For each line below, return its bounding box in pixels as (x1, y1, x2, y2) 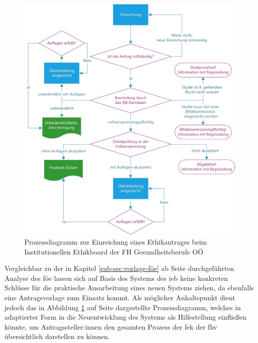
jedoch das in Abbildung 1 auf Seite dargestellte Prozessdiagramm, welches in (4, 302, 241, 312)
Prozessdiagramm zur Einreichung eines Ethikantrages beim (24, 236, 207, 247)
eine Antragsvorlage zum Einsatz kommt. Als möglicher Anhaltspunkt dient (4, 292, 236, 302)
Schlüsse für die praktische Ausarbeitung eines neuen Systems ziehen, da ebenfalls (4, 282, 254, 293)
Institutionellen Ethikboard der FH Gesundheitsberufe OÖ (24, 246, 203, 257)
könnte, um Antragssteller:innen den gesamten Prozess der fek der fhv (4, 321, 218, 332)
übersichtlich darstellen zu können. (4, 331, 110, 342)
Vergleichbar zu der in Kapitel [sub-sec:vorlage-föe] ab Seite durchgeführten (4, 263, 234, 273)
